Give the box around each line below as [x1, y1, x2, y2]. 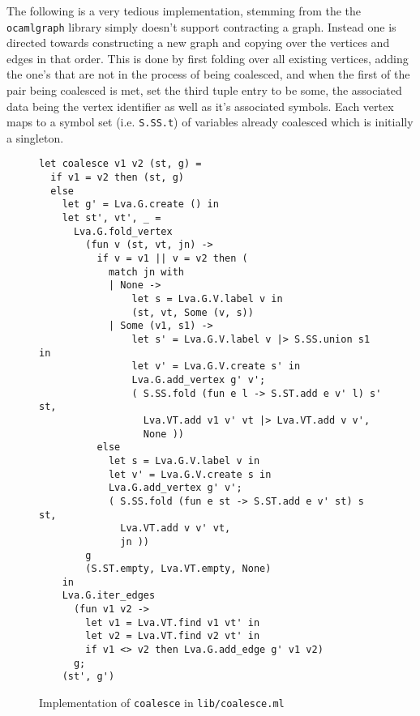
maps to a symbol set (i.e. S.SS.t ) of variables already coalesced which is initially [6, 113, 414, 130]
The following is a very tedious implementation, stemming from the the [6, 2, 362, 19]
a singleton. [6, 129, 64, 146]
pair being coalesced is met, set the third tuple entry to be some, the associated [6, 82, 402, 99]
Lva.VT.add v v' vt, [120, 522, 231, 535]
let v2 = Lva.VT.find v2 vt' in [85, 630, 260, 642]
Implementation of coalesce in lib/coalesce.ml [39, 694, 285, 711]
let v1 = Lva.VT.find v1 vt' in [85, 616, 260, 629]
